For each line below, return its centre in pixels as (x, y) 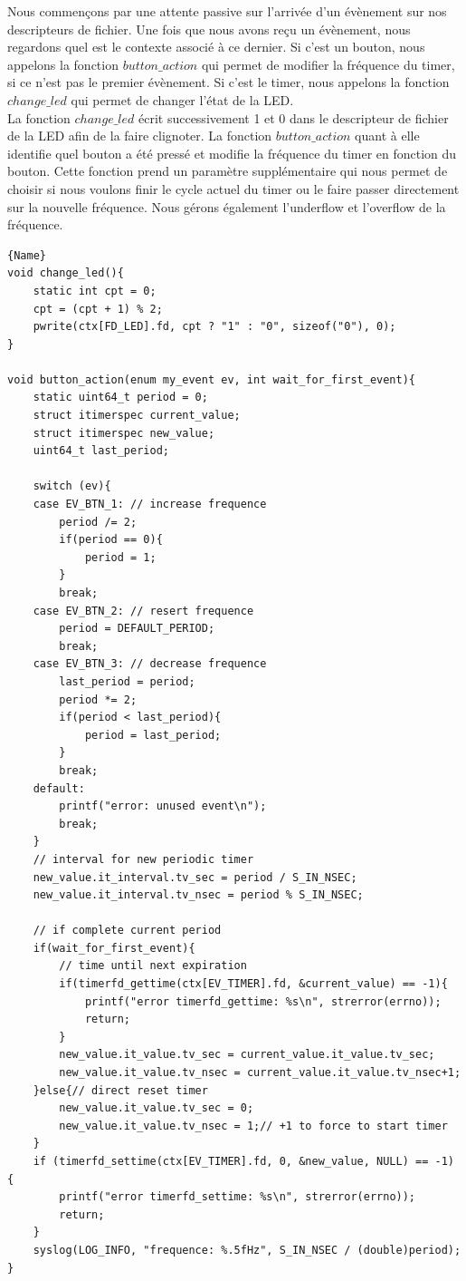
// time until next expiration (153, 966)
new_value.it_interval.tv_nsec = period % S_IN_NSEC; (198, 895)
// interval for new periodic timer (143, 859)
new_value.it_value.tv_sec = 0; (157, 1108)
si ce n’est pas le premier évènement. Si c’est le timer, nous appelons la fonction (228, 82)
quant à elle (387, 136)
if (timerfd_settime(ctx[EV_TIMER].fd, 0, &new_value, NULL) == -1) (243, 1161)
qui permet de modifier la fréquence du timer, (328, 64)
